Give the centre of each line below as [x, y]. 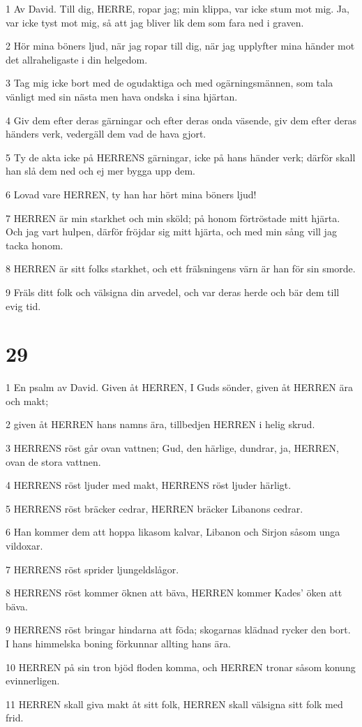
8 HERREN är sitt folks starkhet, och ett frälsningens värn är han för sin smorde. [181, 269]
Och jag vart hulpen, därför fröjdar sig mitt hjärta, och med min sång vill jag [171, 232]
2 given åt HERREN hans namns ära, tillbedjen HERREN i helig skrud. [160, 424]
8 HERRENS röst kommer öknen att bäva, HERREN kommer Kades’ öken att [174, 593]
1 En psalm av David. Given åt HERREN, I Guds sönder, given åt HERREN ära [179, 387]
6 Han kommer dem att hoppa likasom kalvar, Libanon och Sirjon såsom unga [173, 532]
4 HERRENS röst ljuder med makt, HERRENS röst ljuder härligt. [149, 485]
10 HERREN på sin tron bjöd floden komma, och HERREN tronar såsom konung [181, 667]
